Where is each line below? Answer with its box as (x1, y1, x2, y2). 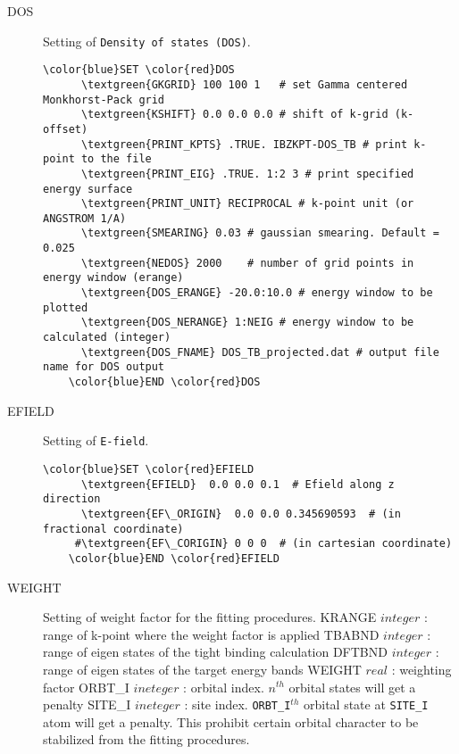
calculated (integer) (43, 331, 171, 344)
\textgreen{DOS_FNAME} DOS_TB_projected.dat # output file (80, 345, 439, 359)
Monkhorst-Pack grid (43, 93, 165, 106)
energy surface (43, 182, 133, 195)
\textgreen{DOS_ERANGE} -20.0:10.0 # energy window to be (80, 286, 433, 300)
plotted (43, 301, 88, 314)
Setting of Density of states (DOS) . (43, 31, 251, 50)
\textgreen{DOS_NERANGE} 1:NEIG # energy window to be (80, 316, 414, 329)
